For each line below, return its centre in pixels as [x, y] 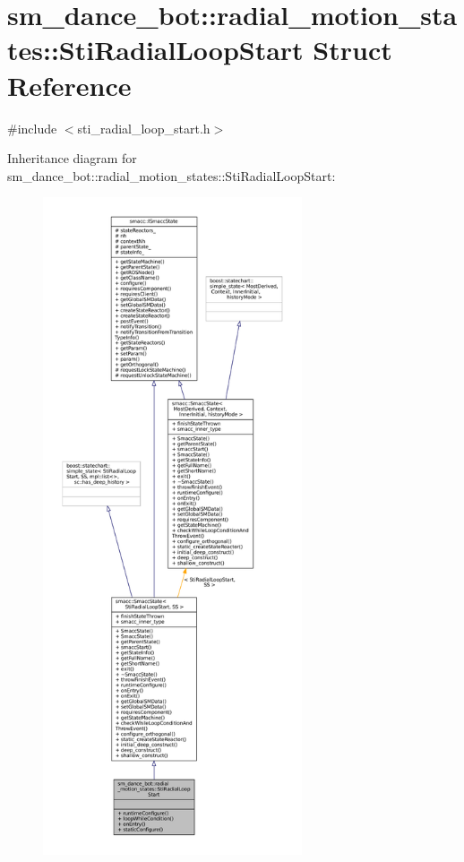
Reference [69, 85]
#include [32, 128]
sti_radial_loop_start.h [144, 128]
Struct [352, 50]
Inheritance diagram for [72, 158]
